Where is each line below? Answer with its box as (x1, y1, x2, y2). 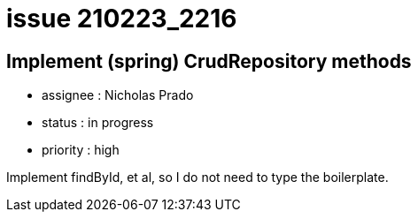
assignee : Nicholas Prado (42, 87, 194, 103)
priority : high (42, 142, 120, 158)
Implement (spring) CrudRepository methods (6, 49, 412, 72)
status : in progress (42, 115, 154, 131)
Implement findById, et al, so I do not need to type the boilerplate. (6, 170, 389, 185)
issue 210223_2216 (6, 4, 237, 34)
